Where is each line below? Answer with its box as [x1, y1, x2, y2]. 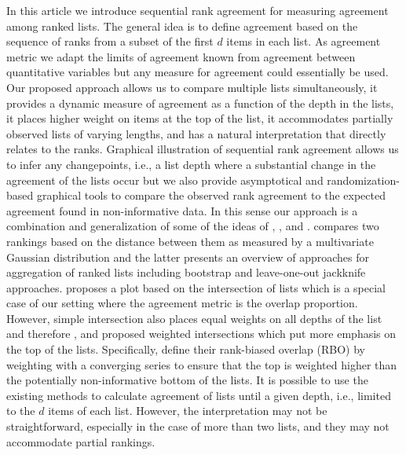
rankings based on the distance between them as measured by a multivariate [6, 233, 374, 249]
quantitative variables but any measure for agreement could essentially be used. [6, 64, 389, 80]
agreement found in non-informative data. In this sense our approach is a [6, 202, 358, 218]
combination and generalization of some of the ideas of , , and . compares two [6, 218, 379, 234]
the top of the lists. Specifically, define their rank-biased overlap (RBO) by [6, 341, 365, 358]
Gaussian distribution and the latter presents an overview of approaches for [6, 248, 370, 265]
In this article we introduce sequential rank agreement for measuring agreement [6, 2, 389, 18]
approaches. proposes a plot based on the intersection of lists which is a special [6, 279, 386, 295]
